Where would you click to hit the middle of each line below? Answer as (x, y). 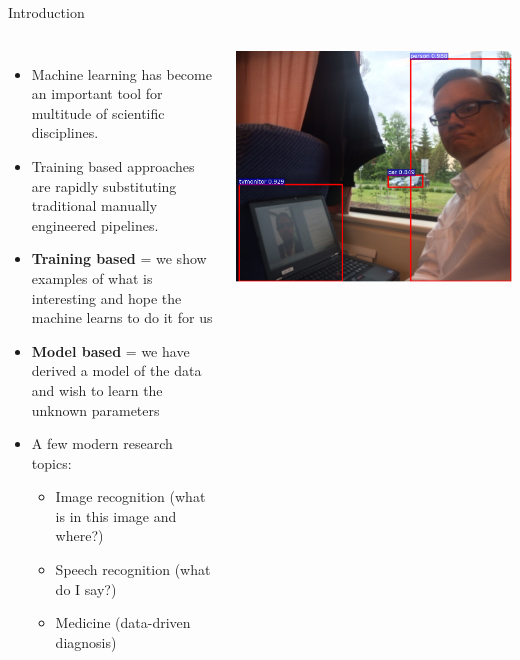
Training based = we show (119, 258)
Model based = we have (110, 350)
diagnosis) (86, 641)
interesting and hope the (106, 297)
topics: (51, 462)
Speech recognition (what (133, 569)
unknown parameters (95, 409)
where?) (79, 535)
